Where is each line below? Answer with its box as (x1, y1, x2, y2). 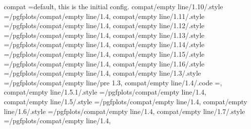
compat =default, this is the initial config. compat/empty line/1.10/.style (4, 1, 223, 11)
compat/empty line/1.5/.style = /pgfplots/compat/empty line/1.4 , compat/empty (4, 96, 248, 106)
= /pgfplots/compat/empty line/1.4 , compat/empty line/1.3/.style (4, 68, 201, 78)
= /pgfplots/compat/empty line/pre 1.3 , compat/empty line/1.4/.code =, (4, 77, 222, 87)
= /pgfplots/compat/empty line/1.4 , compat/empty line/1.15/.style (4, 48, 205, 59)
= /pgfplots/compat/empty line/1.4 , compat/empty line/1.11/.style (4, 11, 205, 21)
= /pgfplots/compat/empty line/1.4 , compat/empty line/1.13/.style (4, 30, 205, 40)
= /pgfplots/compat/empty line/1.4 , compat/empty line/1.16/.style (4, 58, 205, 68)
